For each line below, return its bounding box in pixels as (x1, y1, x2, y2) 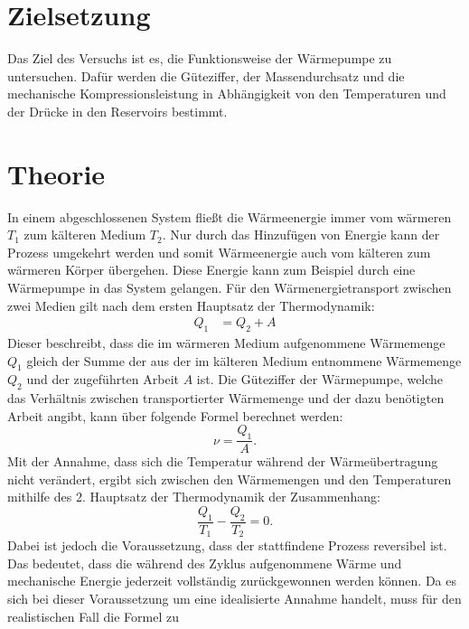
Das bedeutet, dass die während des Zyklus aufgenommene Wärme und (7, 553, 402, 572)
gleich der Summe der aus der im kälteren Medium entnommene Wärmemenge (26, 351, 462, 370)
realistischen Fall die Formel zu (7, 606, 180, 625)
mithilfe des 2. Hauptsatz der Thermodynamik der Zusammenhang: (7, 487, 380, 506)
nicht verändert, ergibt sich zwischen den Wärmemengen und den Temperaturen (7, 469, 452, 488)
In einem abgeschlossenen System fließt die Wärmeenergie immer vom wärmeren (7, 207, 452, 226)
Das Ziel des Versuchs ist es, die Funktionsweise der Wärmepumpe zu (7, 49, 392, 68)
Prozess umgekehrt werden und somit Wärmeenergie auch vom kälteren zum (7, 242, 431, 261)
